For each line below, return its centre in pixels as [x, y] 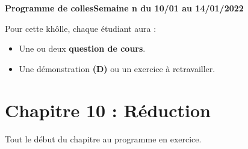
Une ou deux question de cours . [82, 48]
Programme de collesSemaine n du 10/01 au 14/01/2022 [124, 8]
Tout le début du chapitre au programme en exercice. [103, 138]
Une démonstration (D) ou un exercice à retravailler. [117, 68]
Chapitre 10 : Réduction [108, 110]
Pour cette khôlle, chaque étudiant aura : [81, 28]
